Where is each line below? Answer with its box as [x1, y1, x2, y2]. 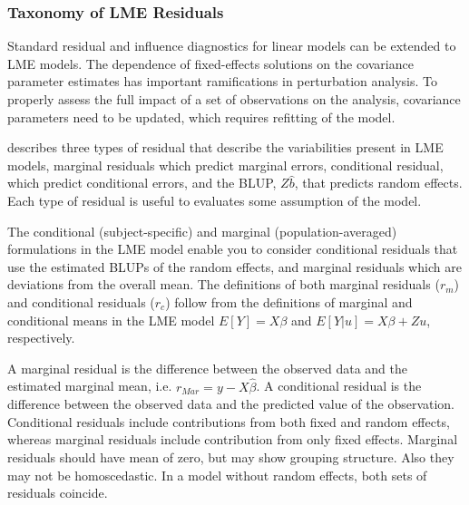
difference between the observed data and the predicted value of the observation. [7, 394, 455, 413]
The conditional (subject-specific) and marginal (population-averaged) [7, 221, 397, 240]
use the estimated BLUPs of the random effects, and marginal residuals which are [7, 257, 462, 276]
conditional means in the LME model [7, 310, 215, 329]
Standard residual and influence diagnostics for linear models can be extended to [7, 36, 456, 55]
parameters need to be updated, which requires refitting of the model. [7, 107, 396, 126]
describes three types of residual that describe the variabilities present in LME [7, 138, 444, 157]
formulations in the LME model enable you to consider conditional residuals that [7, 239, 458, 258]
